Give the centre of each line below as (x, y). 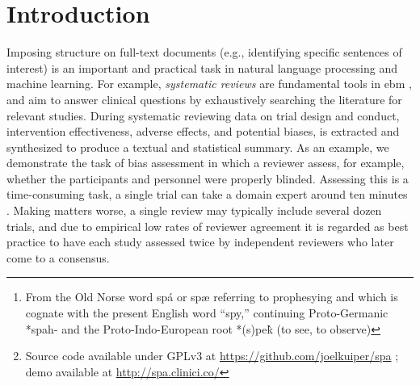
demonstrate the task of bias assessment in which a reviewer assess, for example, (206, 163)
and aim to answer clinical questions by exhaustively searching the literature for (204, 99)
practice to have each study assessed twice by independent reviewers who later (200, 242)
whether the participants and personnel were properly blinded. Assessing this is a (208, 178)
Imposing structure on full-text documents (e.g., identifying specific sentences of (204, 52)
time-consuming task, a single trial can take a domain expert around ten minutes (207, 194)
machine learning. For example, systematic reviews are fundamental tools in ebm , (209, 84)
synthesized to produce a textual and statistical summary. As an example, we (198, 147)
